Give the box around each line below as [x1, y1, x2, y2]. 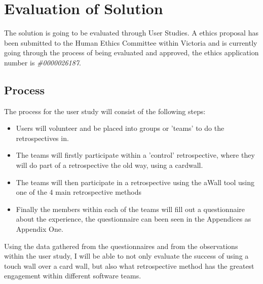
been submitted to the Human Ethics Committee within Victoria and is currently [4, 37, 257, 48]
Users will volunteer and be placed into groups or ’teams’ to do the [16, 123, 224, 133]
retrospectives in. [16, 132, 69, 143]
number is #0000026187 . [4, 57, 81, 67]
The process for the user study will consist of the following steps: [4, 105, 206, 116]
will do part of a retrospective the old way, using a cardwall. [16, 160, 203, 170]
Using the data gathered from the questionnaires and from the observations [4, 240, 238, 251]
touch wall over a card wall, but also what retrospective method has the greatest [4, 260, 254, 271]
